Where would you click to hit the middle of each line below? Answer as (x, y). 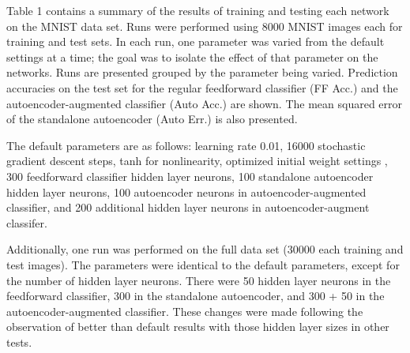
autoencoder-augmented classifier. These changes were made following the (185, 311)
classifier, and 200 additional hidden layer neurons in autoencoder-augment (188, 207)
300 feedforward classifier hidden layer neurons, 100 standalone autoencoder (190, 176)
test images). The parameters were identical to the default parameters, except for (203, 264)
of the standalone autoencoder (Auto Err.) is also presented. (152, 119)
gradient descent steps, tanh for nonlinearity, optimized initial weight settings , (197, 161)
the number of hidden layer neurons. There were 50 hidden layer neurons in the (199, 280)
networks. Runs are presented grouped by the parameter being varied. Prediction (202, 72)
